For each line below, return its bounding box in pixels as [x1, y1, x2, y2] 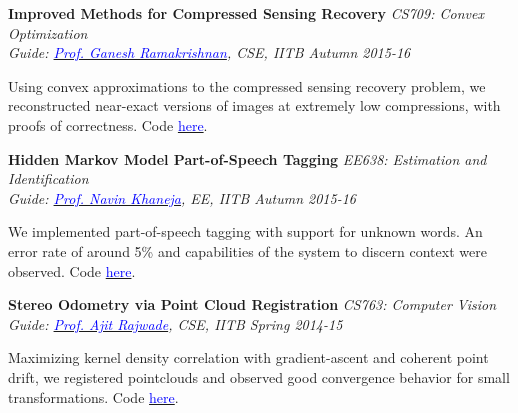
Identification [8, 168, 89, 189]
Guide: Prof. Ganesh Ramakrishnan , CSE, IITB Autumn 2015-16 [8, 42, 411, 63]
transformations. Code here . [8, 386, 179, 407]
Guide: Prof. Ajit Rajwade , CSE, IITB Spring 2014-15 [8, 313, 343, 334]
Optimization [8, 22, 88, 43]
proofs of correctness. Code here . [8, 114, 208, 135]
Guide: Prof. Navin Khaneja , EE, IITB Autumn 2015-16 [8, 187, 356, 208]
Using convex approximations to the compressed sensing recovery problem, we [8, 75, 486, 96]
